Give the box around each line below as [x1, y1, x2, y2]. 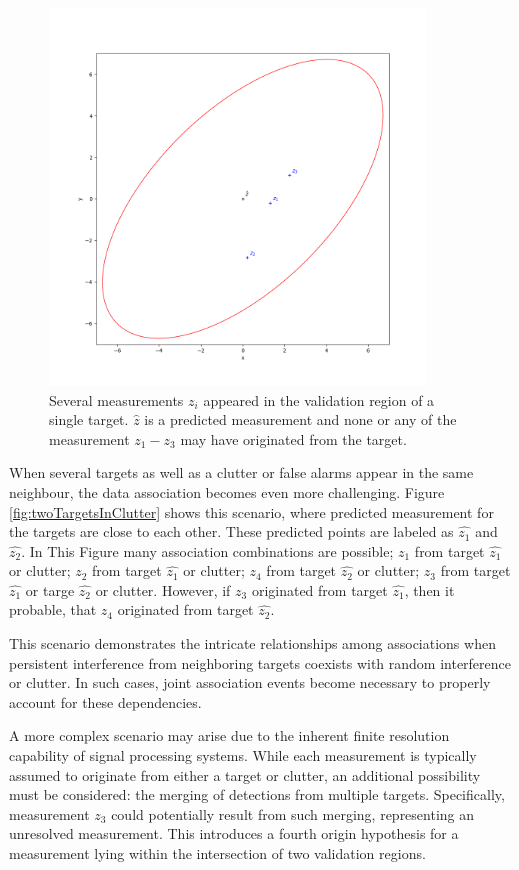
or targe [25, 579, 75, 600]
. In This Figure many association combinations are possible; [21, 540, 394, 561]
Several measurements [49, 389, 184, 410]
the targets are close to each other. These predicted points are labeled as [9, 521, 454, 542]
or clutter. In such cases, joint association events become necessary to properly [9, 672, 491, 693]
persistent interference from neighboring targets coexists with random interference [9, 652, 512, 673]
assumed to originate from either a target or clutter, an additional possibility [9, 764, 481, 785]
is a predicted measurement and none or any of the [144, 409, 457, 430]
